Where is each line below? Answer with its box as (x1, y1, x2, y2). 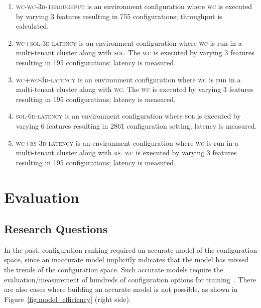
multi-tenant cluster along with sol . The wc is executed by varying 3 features (16, 47, 254, 58)
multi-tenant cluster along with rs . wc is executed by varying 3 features (16, 147, 237, 158)
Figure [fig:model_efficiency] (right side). (4, 293, 131, 304)
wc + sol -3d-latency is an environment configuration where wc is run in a (16, 37, 242, 48)
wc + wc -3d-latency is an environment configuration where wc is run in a (16, 74, 241, 84)
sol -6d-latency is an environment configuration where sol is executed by (16, 111, 241, 121)
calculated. (16, 21, 49, 31)
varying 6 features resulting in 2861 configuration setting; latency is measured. (16, 120, 257, 131)
